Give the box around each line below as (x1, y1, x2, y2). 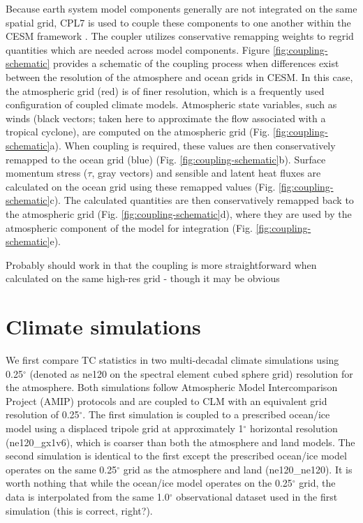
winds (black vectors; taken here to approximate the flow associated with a (6, 110, 326, 125)
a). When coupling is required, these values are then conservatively (50, 138, 336, 152)
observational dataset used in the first (176, 489, 338, 503)
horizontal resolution (250, 420, 338, 435)
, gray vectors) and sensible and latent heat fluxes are (91, 165, 321, 180)
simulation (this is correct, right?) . (6, 503, 153, 517)
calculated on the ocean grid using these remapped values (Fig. (6, 179, 276, 193)
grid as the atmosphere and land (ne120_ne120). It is (123, 462, 353, 476)
